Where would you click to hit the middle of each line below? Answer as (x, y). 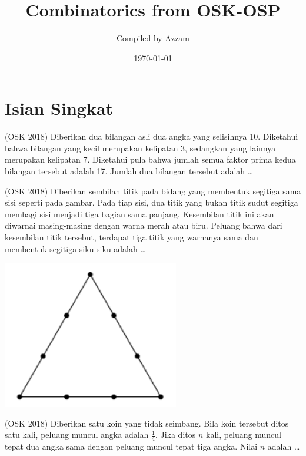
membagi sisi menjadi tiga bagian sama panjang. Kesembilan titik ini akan (139, 214)
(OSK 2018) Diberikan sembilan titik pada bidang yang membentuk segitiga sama (153, 191)
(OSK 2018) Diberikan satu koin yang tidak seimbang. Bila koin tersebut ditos (147, 423)
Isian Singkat (59, 108)
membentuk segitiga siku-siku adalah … (75, 248)
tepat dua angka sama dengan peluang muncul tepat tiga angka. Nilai (131, 446)
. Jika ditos (175, 434)
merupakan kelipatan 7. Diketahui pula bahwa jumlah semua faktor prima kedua (150, 159)
